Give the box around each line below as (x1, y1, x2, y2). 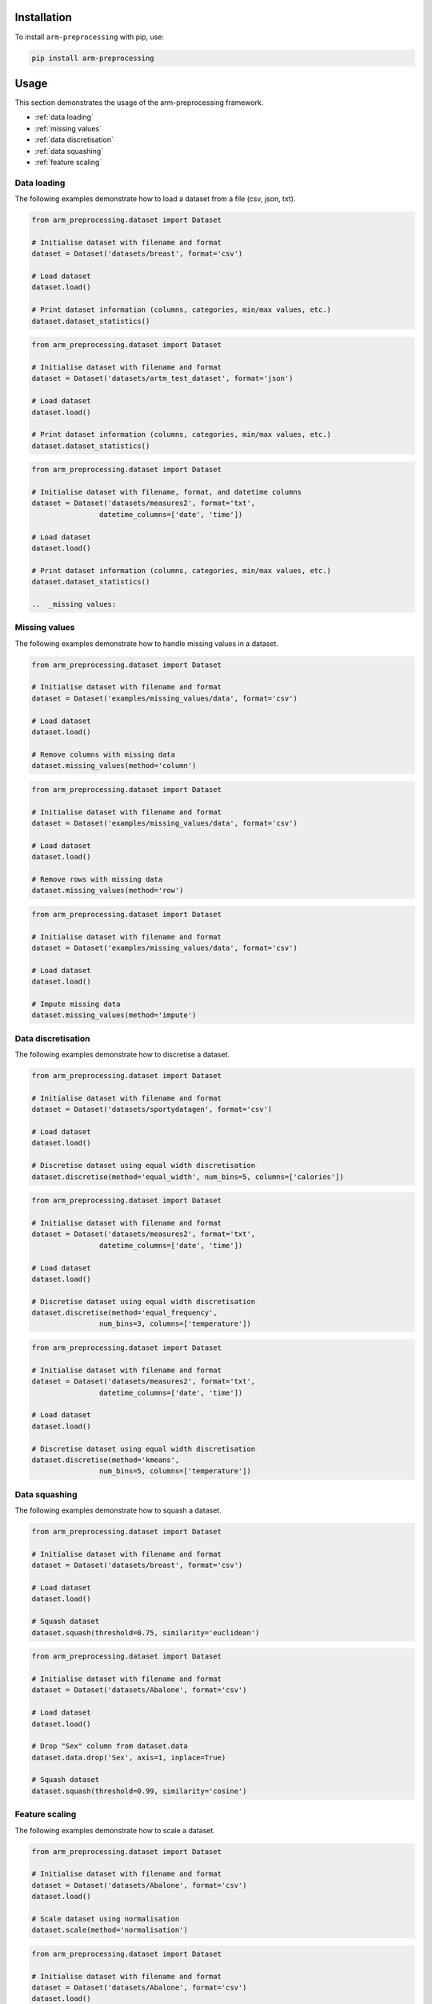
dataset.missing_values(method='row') (31, 886, 184, 895)
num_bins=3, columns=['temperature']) (98, 1319, 251, 1328)
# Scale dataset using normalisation (31, 1914, 180, 1923)
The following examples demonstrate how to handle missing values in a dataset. (14, 638, 279, 648)
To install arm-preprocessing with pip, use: (14, 32, 164, 42)
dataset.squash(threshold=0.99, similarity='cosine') (31, 1786, 247, 1796)
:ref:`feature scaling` (34, 157, 102, 167)
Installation (14, 10, 72, 24)
